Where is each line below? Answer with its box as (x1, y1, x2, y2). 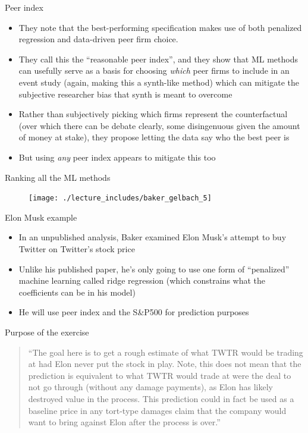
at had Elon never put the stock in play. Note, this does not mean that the (28, 357, 301, 370)
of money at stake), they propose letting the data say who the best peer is (18, 131, 290, 143)
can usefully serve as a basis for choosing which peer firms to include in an (18, 64, 290, 77)
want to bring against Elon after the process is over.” (28, 416, 221, 428)
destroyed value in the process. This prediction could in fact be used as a (28, 392, 294, 404)
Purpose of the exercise (5, 325, 89, 338)
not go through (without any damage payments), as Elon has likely (28, 381, 273, 393)
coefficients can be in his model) (18, 285, 136, 298)
